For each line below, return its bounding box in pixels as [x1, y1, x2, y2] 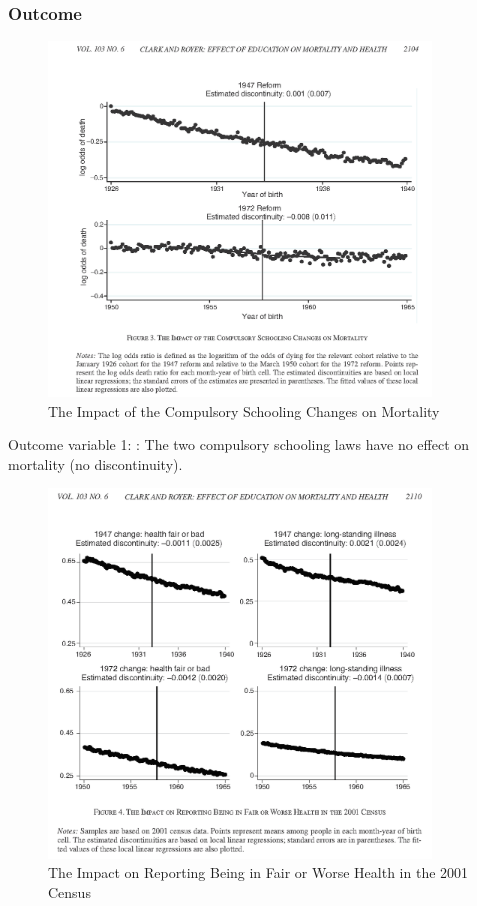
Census [48, 881, 91, 902]
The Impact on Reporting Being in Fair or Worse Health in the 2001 [48, 862, 469, 883]
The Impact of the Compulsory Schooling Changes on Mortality [48, 400, 440, 421]
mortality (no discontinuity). [8, 453, 183, 474]
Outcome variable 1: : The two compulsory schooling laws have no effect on [8, 434, 470, 455]
